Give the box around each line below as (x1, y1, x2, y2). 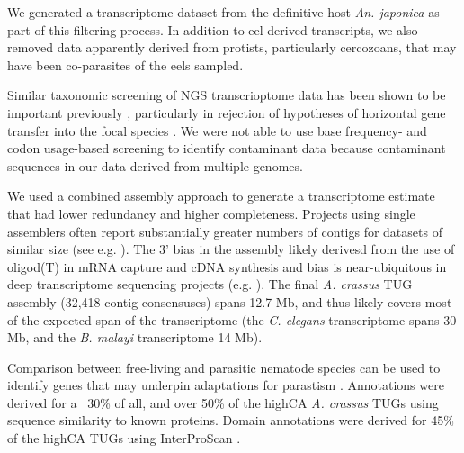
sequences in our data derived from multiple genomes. (7, 156, 303, 175)
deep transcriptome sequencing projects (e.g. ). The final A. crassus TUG (7, 275, 413, 294)
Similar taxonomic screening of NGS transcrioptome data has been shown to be (7, 86, 446, 104)
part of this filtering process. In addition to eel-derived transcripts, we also (7, 20, 418, 39)
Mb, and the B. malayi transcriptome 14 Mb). (7, 328, 263, 347)
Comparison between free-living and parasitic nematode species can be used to (7, 358, 441, 376)
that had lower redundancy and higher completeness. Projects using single (7, 204, 415, 222)
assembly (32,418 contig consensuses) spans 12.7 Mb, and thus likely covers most (7, 292, 452, 311)
